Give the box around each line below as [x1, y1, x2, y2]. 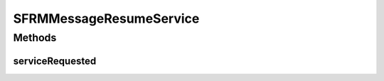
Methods [13, 31, 57, 44]
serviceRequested [13, 55, 97, 67]
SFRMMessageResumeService [13, 11, 200, 26]
